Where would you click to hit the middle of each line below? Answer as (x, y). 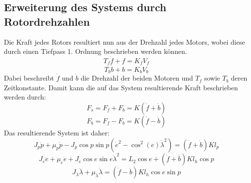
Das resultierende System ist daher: (57, 132)
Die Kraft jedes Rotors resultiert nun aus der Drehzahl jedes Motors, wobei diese (125, 42)
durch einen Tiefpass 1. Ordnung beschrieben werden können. (96, 51)
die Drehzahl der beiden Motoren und (137, 78)
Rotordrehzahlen (47, 21)
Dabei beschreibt (29, 78)
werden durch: (25, 97)
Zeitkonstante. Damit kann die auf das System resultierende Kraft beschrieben (121, 87)
